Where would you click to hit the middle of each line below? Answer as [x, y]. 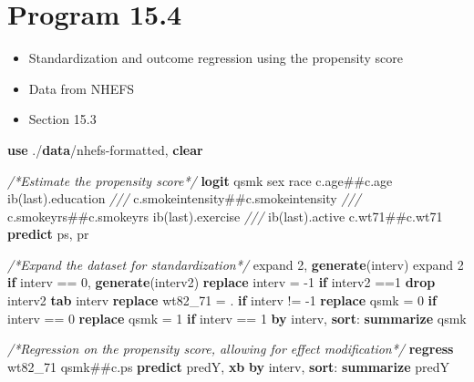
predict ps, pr [48, 234]
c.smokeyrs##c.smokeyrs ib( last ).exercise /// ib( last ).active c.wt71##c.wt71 [225, 216]
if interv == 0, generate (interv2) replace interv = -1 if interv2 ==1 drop [222, 282]
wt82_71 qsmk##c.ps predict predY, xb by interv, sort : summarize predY [228, 366]
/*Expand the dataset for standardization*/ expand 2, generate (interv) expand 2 [236, 264]
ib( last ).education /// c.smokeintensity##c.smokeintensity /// [184, 198]
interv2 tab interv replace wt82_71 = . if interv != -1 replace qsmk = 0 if [222, 300]
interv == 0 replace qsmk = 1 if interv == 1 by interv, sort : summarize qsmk [237, 318]
